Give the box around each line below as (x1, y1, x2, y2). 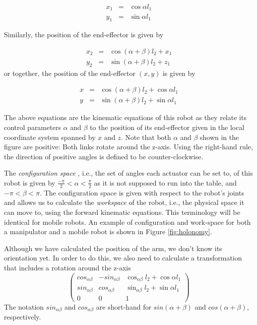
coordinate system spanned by (4, 131, 96, 142)
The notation (4, 301, 44, 312)
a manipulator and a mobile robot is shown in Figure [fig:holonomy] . (4, 226, 212, 237)
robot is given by (4, 177, 56, 188)
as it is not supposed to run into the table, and (94, 177, 237, 188)
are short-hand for (96, 301, 151, 312)
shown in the (199, 131, 239, 142)
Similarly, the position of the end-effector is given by (4, 29, 164, 40)
